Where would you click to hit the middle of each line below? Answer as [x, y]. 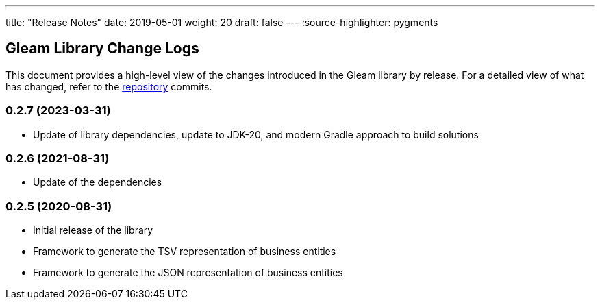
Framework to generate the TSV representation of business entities [185, 252]
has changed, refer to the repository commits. [109, 86]
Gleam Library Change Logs [102, 49]
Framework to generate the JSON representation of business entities [188, 273]
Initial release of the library [93, 230]
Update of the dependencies [98, 182]
